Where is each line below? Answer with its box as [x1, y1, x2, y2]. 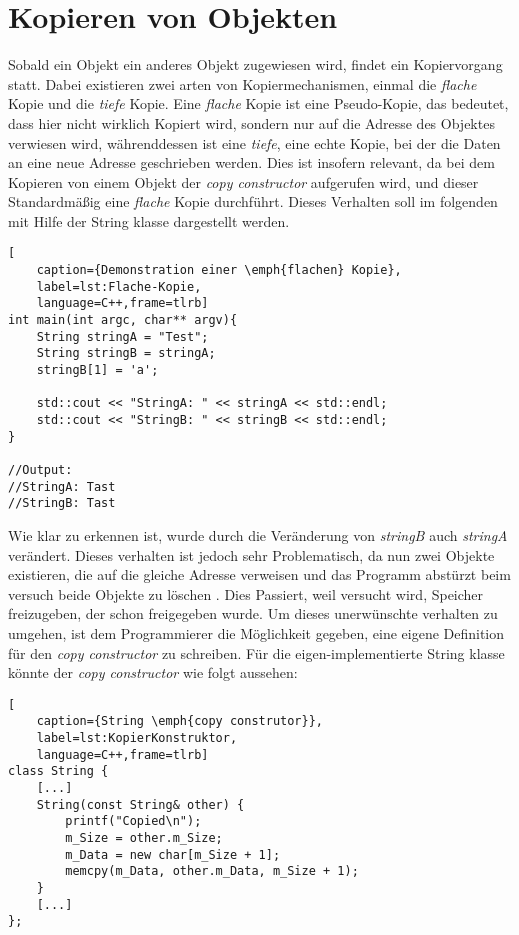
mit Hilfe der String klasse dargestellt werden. [8, 210, 290, 231]
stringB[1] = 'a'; [36, 363, 159, 378]
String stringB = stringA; [36, 346, 216, 361]
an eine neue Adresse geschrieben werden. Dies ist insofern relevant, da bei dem [8, 152, 495, 173]
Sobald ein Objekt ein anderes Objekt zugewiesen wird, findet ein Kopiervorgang [8, 54, 503, 75]
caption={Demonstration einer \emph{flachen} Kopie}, [36, 263, 402, 278]
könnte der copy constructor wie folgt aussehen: [8, 662, 298, 683]
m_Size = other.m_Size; [65, 830, 223, 845]
